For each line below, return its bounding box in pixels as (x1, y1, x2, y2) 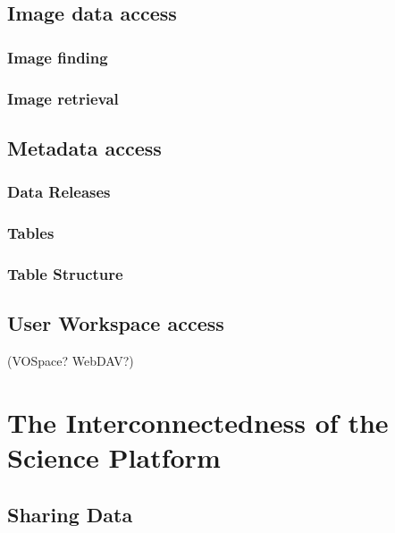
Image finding (7, 46, 108, 68)
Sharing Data (7, 500, 133, 528)
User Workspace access (7, 309, 224, 337)
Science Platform (7, 438, 221, 475)
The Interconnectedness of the (7, 403, 389, 440)
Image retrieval (7, 87, 119, 109)
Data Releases (7, 181, 111, 203)
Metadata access (7, 133, 162, 161)
